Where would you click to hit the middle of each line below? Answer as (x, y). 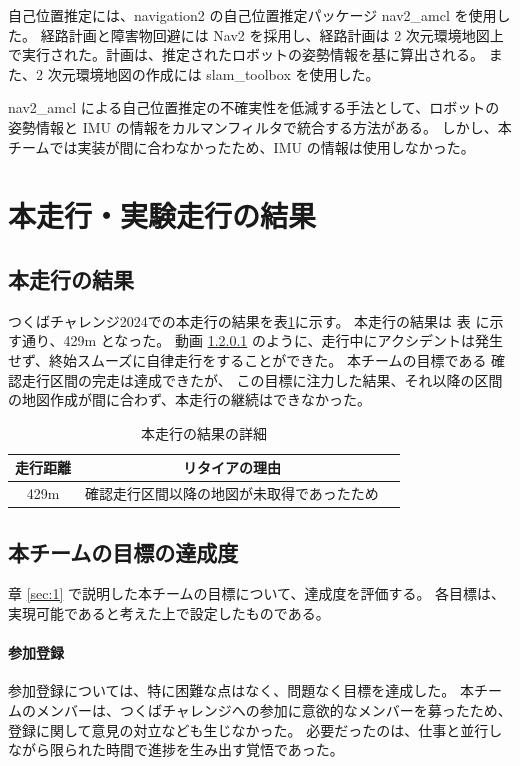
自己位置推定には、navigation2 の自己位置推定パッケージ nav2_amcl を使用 (252, 15)
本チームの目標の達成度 (123, 551)
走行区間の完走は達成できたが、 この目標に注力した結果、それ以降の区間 (262, 379)
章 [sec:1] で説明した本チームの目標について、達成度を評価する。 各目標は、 (257, 593)
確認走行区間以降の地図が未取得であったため (232, 493)
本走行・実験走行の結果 (162, 215)
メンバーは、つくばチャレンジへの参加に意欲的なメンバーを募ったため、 (273, 710)
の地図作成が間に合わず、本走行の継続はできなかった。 (190, 399)
